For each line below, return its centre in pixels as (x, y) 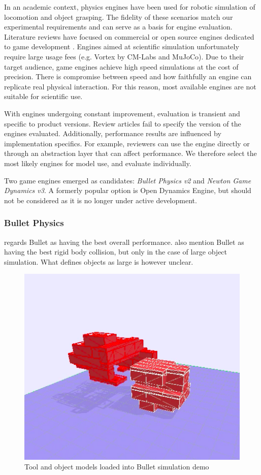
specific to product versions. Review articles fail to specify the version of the (123, 123)
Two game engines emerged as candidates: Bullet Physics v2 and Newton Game (128, 180)
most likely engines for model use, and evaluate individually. (98, 163)
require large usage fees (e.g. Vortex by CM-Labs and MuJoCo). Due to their (124, 56)
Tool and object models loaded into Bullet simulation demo (117, 467)
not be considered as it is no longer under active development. (101, 200)
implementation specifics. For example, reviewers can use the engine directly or (127, 143)
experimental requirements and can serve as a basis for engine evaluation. (118, 27)
